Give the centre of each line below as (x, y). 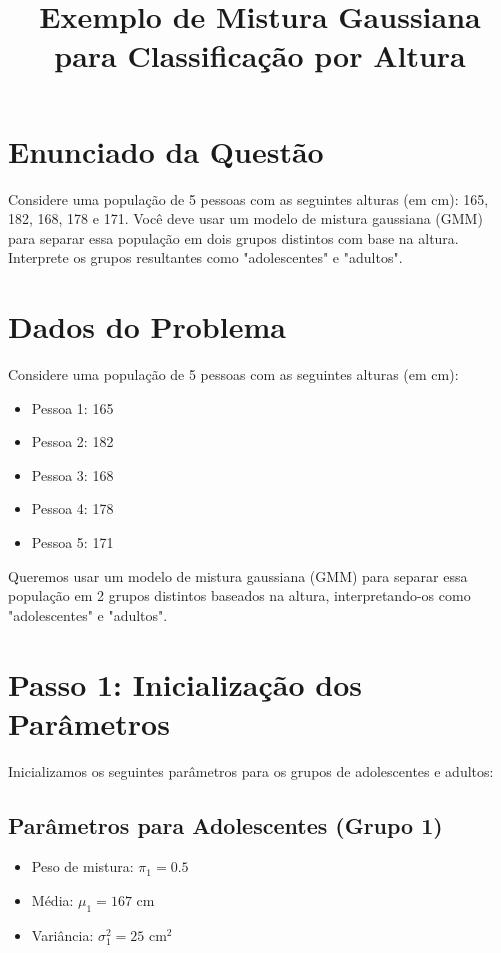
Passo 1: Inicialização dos (185, 683)
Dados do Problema (147, 326)
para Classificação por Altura (260, 55)
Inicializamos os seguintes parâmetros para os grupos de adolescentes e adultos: (251, 770)
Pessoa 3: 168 (72, 474)
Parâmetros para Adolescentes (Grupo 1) (225, 824)
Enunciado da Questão (166, 150)
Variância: (62, 934)
